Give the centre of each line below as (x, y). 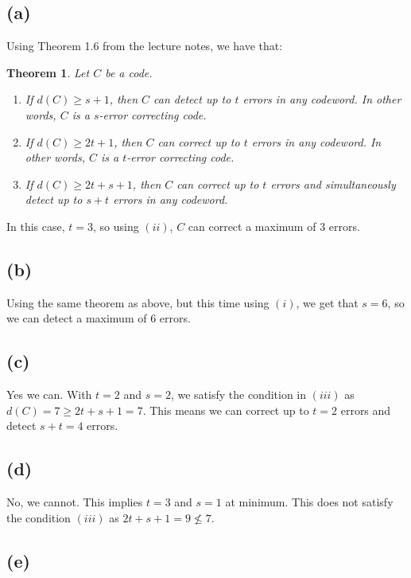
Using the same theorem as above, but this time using (138, 302)
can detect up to (192, 99)
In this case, (36, 226)
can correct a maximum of (252, 226)
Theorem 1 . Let (48, 72)
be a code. (129, 72)
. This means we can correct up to (226, 410)
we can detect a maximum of (77, 318)
